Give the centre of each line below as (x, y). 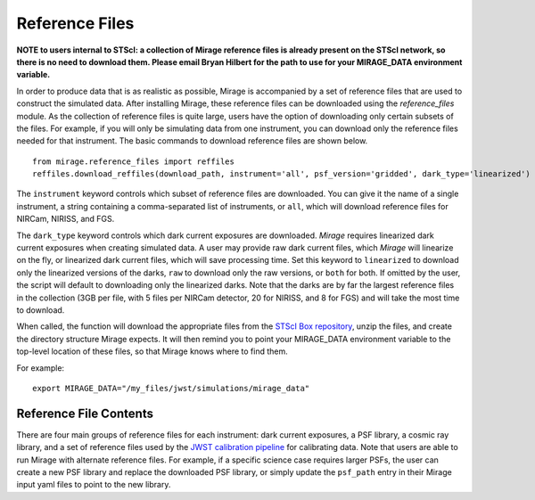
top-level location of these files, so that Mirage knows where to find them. (152, 351)
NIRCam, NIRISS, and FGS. (66, 219)
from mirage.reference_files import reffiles (134, 161)
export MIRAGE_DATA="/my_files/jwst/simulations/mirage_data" (171, 388)
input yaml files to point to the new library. (94, 485)
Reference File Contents (85, 413)
